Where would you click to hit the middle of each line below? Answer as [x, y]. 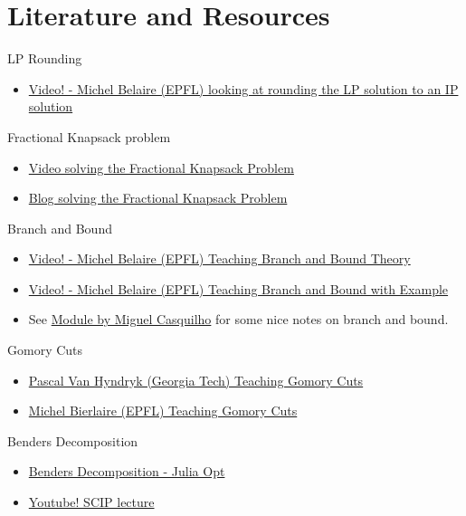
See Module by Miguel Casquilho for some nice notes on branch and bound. [238, 319]
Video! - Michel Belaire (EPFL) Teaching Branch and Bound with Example [238, 288]
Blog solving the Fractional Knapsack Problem [158, 198]
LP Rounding [45, 58]
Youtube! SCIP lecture [91, 502]
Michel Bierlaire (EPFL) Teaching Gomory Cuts [163, 411]
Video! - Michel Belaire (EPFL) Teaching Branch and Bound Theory [219, 258]
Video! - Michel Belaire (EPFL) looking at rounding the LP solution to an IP [243, 88]
